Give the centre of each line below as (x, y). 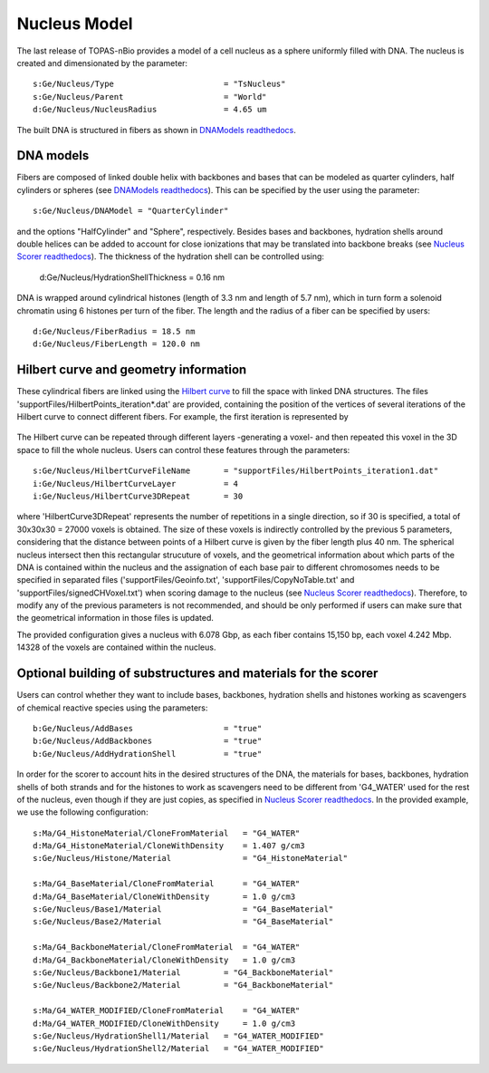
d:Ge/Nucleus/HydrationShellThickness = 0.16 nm (132, 277)
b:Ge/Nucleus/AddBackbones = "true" (148, 741)
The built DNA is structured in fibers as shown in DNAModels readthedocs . (156, 130)
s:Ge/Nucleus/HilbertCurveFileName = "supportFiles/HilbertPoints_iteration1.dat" (236, 471)
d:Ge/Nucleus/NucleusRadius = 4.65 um (150, 110)
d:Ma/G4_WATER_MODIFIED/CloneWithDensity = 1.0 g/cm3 (164, 1023)
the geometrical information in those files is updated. (115, 618)
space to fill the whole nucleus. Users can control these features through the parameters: (183, 449)
